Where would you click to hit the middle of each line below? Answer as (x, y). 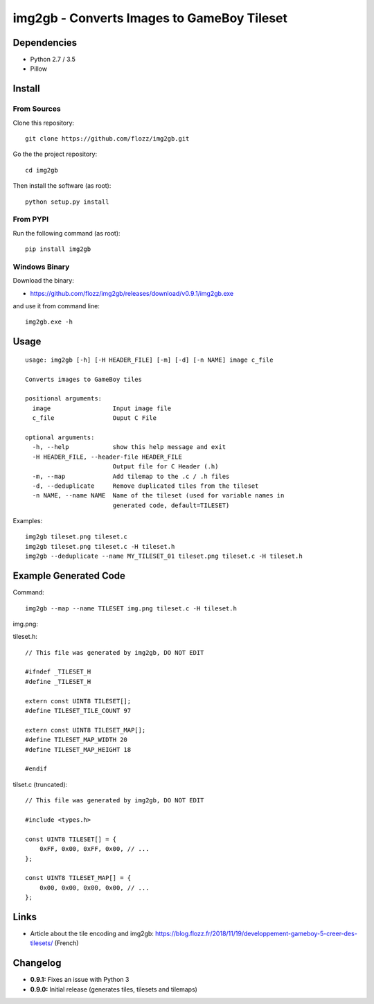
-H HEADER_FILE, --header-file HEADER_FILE (107, 457)
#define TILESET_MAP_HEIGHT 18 (78, 749)
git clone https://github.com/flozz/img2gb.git (107, 139)
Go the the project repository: (55, 154)
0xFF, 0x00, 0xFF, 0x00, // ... (94, 849)
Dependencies (45, 43)
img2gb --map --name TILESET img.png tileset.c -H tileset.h (131, 608)
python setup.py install (67, 202)
